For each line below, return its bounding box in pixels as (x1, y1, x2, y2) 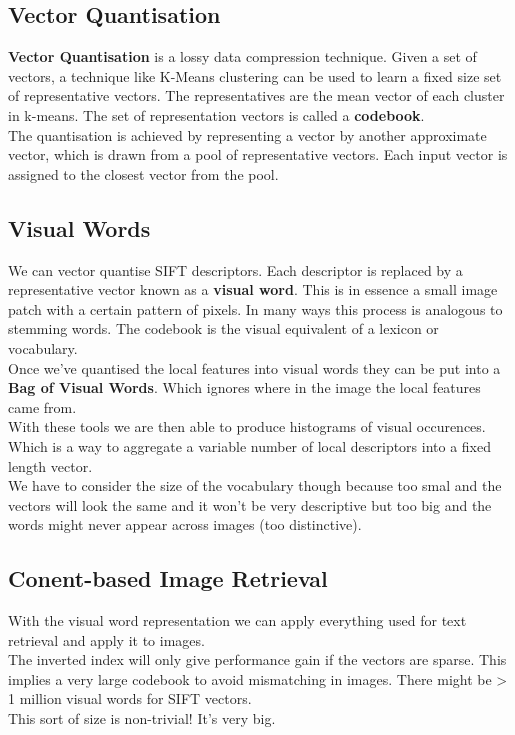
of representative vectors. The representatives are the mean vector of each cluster (8, 85, 505, 106)
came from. (8, 396, 77, 417)
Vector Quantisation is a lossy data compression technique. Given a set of (8, 46, 477, 67)
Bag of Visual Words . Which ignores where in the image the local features (8, 377, 481, 398)
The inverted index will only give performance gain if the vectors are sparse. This (8, 649, 507, 670)
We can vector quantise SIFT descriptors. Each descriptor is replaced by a (8, 259, 463, 280)
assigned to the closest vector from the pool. (8, 163, 279, 184)
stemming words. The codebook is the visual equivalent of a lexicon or (8, 318, 439, 339)
